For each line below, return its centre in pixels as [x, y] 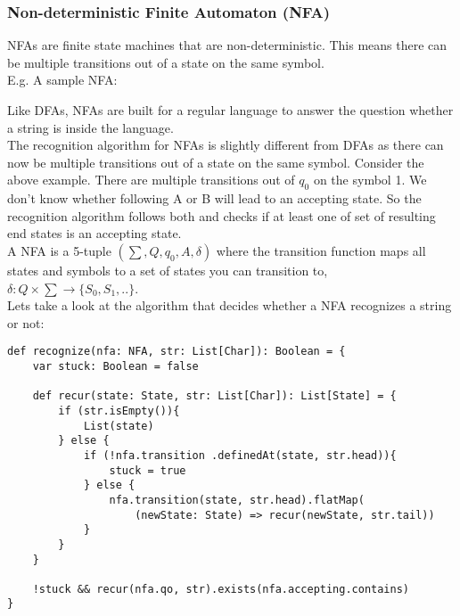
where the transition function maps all [321, 250]
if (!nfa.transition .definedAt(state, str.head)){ [240, 455]
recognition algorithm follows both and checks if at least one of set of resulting [222, 215]
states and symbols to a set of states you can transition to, [168, 270]
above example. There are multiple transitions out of [151, 180]
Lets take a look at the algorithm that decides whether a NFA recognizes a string [230, 305]
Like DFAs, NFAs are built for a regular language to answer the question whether [230, 110]
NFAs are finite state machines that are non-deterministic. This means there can [227, 45]
